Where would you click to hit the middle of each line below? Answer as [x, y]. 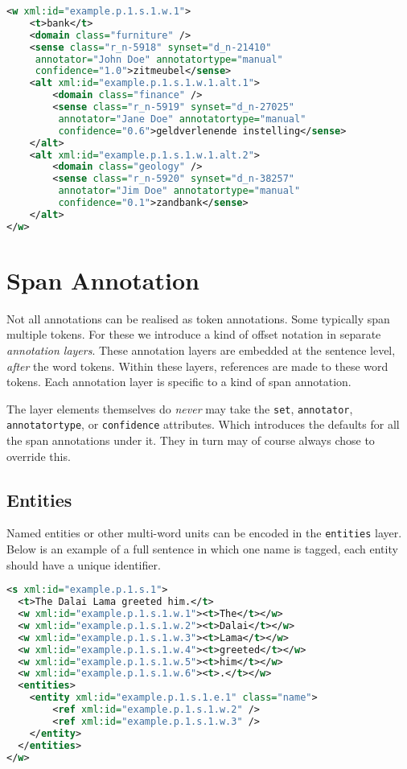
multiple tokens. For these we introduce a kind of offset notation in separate [194, 334]
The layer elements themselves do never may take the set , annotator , [180, 408]
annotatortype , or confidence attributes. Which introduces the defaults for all [203, 424]
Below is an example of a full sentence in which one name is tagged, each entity [202, 549]
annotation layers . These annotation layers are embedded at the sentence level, [201, 350]
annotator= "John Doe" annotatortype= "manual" [159, 59]
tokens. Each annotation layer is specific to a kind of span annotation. [179, 382]
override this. [39, 456]
